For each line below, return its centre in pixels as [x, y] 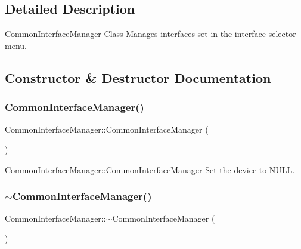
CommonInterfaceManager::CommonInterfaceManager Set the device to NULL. [150, 169]
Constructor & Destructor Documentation [138, 77]
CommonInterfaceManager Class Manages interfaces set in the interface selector [150, 34]
